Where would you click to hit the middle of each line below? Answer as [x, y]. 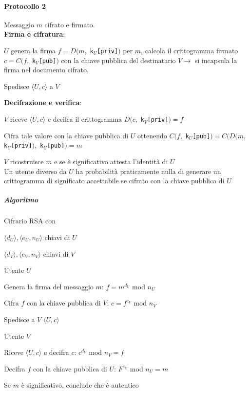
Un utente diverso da [35, 171]
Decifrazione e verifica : [43, 102]
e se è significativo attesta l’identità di [111, 162]
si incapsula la [216, 60]
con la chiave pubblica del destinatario [118, 60]
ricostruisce [27, 162]
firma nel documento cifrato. [46, 70]
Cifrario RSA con [30, 221]
